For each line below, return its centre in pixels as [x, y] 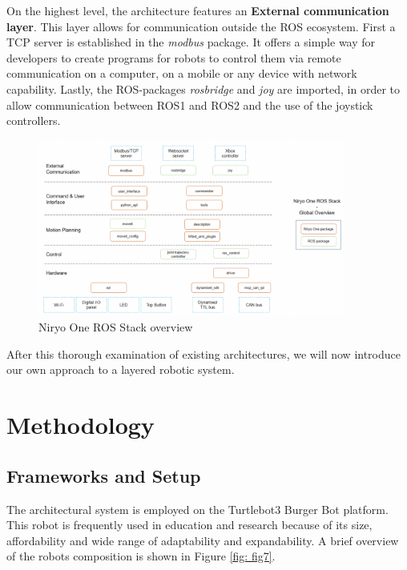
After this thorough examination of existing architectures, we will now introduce [203, 353]
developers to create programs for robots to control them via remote [174, 57]
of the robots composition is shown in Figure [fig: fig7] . [141, 556]
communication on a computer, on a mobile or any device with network [182, 73]
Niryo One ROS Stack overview [116, 327]
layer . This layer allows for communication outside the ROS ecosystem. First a [201, 26]
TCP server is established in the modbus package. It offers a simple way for [191, 42]
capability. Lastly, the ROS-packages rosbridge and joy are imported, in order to [203, 88]
